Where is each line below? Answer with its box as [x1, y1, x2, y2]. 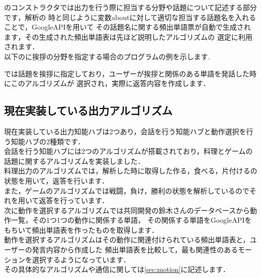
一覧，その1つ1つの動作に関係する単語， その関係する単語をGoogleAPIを [11, 215, 252, 225]
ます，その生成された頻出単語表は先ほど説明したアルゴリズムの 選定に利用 [4, 31, 252, 42]
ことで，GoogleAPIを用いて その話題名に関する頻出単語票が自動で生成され [4, 22, 251, 32]
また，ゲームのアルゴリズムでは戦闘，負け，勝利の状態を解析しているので [4, 185, 249, 196]
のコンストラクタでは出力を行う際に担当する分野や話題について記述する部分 [4, 2, 257, 12]
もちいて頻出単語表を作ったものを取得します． [4, 224, 159, 235]
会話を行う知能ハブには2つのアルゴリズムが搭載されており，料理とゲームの [4, 146, 253, 156]
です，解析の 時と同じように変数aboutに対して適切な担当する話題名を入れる [4, 12, 256, 22]
